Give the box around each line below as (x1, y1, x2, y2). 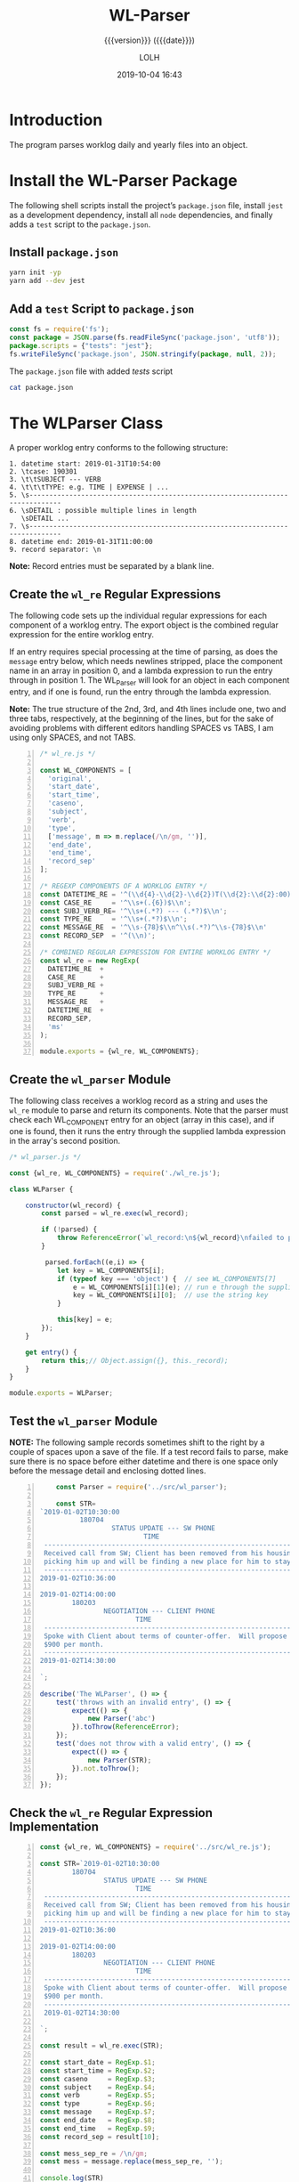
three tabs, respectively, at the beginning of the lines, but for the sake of (9, 713, 274, 724)
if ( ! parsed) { (41, 1225, 98, 1234)
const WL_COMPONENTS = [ (39, 766, 132, 775)
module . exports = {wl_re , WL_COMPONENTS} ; (39, 1047, 200, 1056)
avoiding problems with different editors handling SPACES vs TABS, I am (9, 722, 274, 733)
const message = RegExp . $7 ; (39, 2107, 156, 2117)
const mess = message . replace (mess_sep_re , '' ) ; (39, 2157, 224, 2166)
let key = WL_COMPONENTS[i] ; (56, 1266, 166, 1275)
